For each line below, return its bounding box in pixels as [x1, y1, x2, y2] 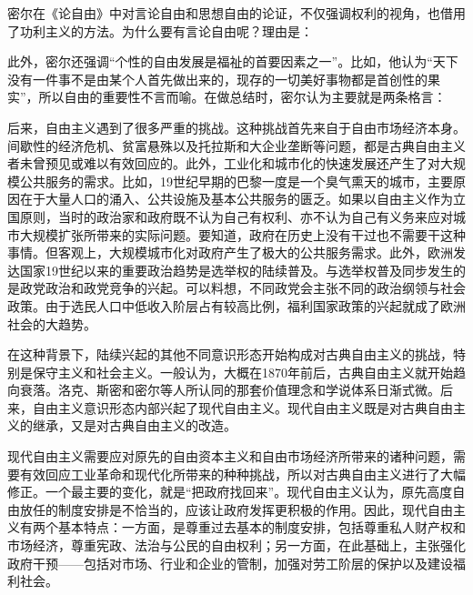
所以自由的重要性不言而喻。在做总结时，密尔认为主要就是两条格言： [38, 87, 447, 106]
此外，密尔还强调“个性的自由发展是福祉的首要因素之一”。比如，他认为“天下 [7, 52, 458, 71]
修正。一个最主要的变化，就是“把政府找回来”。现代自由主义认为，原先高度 [7, 482, 453, 501]
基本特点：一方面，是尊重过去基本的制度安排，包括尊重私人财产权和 [57, 518, 466, 537]
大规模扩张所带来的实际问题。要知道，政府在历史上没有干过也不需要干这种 [19, 225, 466, 244]
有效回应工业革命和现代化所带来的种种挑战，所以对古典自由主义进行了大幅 [19, 464, 466, 483]
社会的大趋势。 [7, 314, 96, 333]
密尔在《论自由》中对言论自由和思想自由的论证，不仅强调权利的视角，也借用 [7, 4, 466, 22]
